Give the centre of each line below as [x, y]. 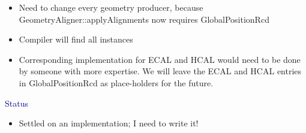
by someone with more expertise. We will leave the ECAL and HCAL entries [160, 71]
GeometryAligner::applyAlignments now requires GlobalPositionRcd [144, 19]
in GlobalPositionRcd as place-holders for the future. [116, 82]
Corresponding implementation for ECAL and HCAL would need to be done [160, 59]
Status [16, 103]
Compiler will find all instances [76, 39]
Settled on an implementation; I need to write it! [109, 123]
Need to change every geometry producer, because [111, 7]
